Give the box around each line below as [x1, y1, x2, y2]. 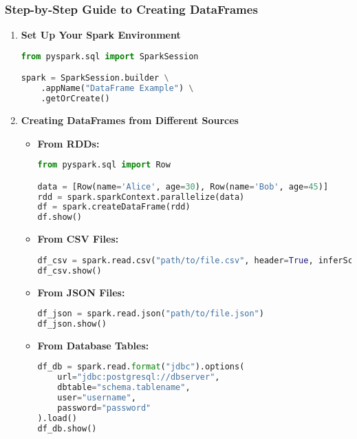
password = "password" [57, 402, 151, 413]
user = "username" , [57, 393, 136, 403]
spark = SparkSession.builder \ [21, 73, 169, 83]
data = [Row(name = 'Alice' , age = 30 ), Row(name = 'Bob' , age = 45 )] [37, 181, 329, 192]
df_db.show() [37, 423, 97, 433]
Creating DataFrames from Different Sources [21, 112, 239, 127]
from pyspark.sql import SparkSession [21, 51, 199, 61]
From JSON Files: [37, 285, 125, 299]
